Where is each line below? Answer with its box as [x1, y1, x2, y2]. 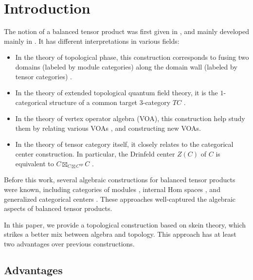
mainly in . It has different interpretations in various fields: [4, 35, 180, 46]
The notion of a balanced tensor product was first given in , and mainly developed [4, 26, 249, 36]
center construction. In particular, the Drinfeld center [15, 149, 175, 159]
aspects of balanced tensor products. [4, 203, 112, 213]
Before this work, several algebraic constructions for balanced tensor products [4, 175, 235, 185]
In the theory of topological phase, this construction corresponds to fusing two [15, 52, 249, 62]
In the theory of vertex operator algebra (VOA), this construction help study [15, 113, 245, 123]
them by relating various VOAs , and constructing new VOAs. [15, 122, 201, 133]
